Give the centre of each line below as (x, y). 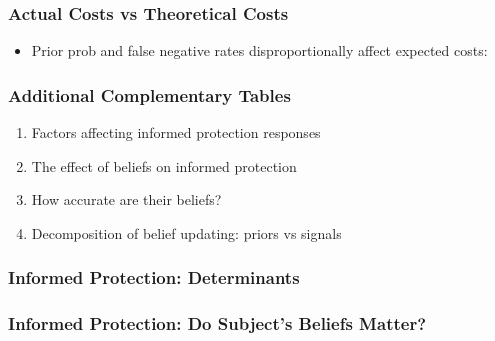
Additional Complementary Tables (149, 94)
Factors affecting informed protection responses (176, 132)
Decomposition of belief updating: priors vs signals (186, 232)
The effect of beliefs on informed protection (164, 165)
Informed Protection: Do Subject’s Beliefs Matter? (217, 323)
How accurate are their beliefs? (126, 199)
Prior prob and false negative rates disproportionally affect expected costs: (259, 50)
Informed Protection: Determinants (154, 277)
